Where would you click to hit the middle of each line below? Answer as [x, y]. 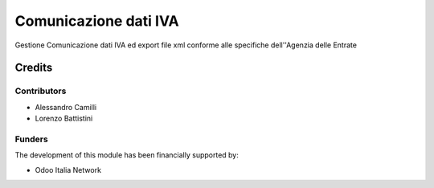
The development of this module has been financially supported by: [127, 155]
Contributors [41, 91]
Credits [34, 68]
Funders [31, 139]
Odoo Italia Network [68, 170]
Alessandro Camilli [66, 107]
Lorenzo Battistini [64, 119]
